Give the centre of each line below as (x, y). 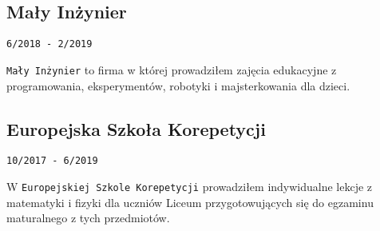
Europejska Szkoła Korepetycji (136, 128)
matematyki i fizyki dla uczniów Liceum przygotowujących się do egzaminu (190, 202)
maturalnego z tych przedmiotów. (88, 218)
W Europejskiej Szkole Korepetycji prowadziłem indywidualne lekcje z (190, 186)
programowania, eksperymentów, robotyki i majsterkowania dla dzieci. (178, 85)
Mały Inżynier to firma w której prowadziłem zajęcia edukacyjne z (172, 69)
